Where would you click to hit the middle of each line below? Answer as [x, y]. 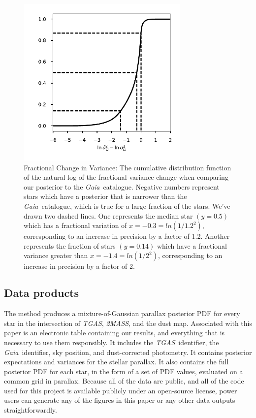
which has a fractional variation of [75, 225]
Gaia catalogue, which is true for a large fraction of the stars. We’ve [127, 206]
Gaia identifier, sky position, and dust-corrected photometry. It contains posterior [128, 352]
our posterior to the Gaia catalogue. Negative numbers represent [122, 186]
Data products [42, 293]
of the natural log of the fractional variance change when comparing [126, 177]
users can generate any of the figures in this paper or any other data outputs [120, 400]
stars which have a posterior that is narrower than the [105, 196]
